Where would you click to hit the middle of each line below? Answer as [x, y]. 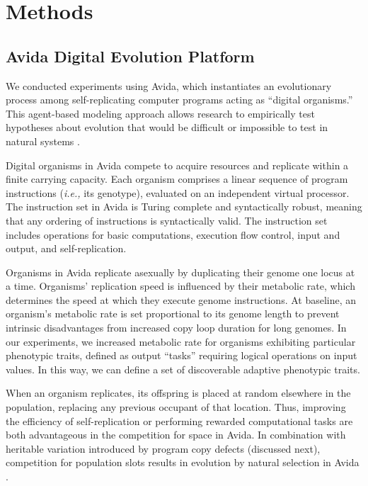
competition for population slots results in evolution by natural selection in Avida [183, 462]
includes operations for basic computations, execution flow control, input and [173, 234]
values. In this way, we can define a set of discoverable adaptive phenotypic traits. [183, 369]
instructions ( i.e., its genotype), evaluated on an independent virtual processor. [178, 192]
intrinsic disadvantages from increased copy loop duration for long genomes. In [176, 328]
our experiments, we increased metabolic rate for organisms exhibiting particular [181, 341]
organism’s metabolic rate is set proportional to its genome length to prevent [173, 313]
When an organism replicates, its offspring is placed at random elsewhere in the [178, 393]
